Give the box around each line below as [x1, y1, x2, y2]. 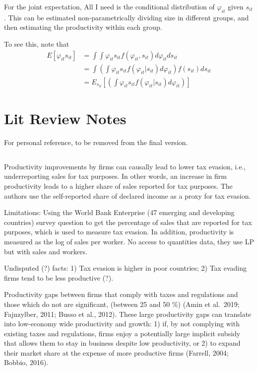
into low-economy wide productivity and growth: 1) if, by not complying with [4, 318, 240, 329]
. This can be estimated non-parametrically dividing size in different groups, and [4, 12, 249, 22]
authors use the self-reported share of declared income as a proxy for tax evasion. [4, 190, 251, 201]
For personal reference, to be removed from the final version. [4, 137, 188, 147]
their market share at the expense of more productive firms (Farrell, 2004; [4, 347, 229, 358]
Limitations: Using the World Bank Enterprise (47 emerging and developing [4, 207, 235, 218]
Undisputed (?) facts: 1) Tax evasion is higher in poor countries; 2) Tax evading [4, 263, 247, 273]
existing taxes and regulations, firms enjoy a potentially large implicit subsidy [4, 328, 241, 338]
